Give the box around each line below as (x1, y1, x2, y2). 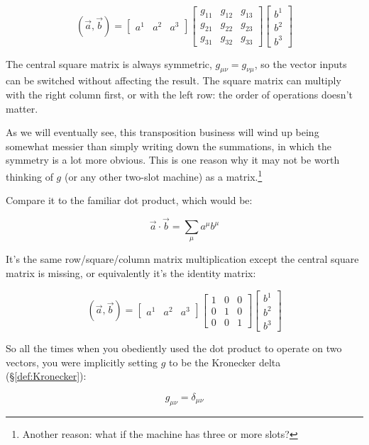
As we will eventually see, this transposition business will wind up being (6, 125, 319, 140)
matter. (6, 101, 38, 116)
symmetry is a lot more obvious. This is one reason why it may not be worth (6, 152, 340, 167)
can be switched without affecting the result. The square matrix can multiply (6, 73, 341, 88)
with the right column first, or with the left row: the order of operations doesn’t (6, 86, 353, 101)
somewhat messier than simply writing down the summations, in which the (6, 138, 332, 153)
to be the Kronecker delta (169, 354, 281, 369)
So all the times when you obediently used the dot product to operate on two (6, 341, 342, 356)
